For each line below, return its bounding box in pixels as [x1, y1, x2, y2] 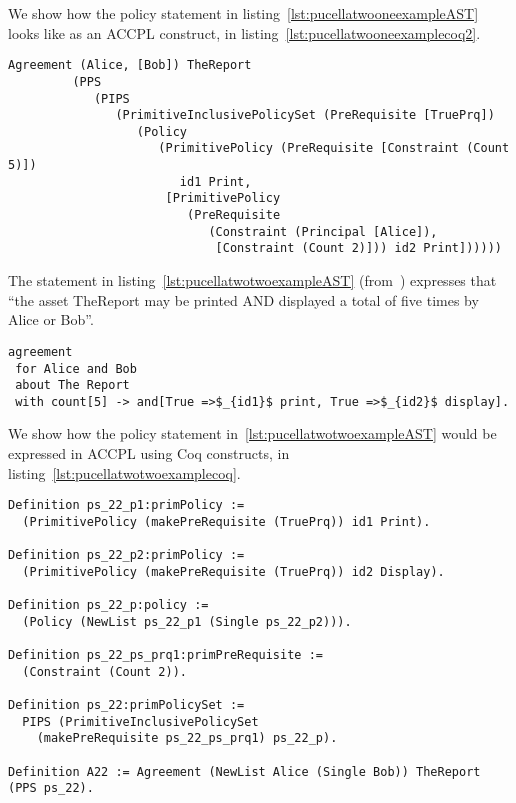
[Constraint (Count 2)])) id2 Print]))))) [215, 241, 502, 256]
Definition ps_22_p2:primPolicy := [8, 548, 245, 563]
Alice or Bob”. [8, 309, 94, 330]
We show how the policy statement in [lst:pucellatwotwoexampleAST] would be [8, 423, 497, 444]
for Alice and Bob [15, 361, 137, 376]
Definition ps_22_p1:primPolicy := [8, 498, 245, 513]
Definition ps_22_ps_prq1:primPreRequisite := [8, 648, 323, 663]
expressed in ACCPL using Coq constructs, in [8, 443, 290, 464]
